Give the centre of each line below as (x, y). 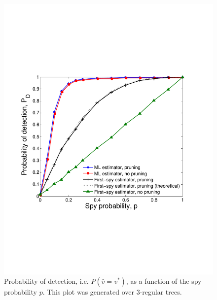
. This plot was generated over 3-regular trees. (112, 292)
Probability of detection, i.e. (46, 281)
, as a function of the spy (164, 281)
